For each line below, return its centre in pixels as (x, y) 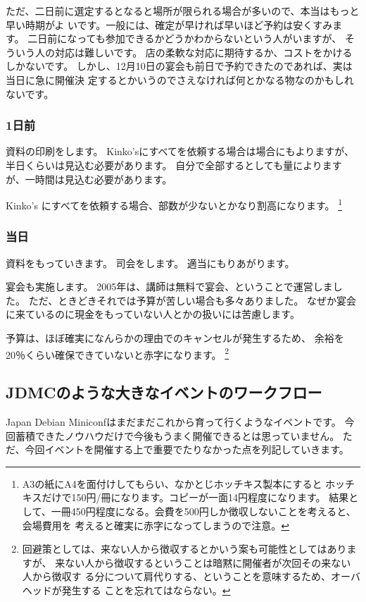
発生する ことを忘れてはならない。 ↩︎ (146, 590)
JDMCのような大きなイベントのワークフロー (164, 392)
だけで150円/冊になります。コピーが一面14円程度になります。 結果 (195, 497)
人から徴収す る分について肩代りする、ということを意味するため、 (177, 576)
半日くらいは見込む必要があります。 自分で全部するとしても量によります (174, 165)
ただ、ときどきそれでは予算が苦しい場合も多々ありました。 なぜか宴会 (193, 300)
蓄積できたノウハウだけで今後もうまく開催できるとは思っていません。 (177, 435)
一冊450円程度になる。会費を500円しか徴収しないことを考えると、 (203, 511)
